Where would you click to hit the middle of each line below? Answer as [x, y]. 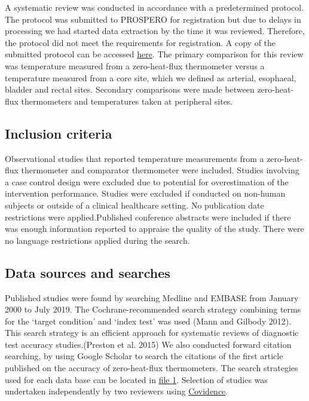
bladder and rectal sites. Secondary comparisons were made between [130, 89]
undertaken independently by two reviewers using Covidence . [117, 391]
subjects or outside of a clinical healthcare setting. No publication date [134, 205]
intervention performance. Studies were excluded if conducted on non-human [145, 193]
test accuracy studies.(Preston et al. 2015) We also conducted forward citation [148, 344]
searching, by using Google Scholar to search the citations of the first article [144, 356]
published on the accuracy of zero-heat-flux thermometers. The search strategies [152, 368]
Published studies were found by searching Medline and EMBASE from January [152, 297]
